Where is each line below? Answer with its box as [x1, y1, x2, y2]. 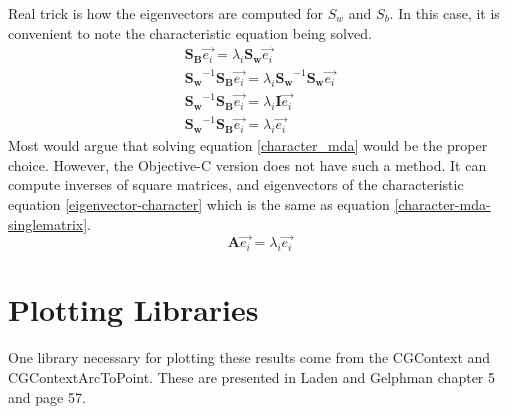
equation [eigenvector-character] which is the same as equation [8, 194, 390, 214]
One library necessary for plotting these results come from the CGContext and [8, 347, 491, 368]
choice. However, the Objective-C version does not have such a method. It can [8, 154, 487, 175]
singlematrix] [8, 213, 88, 234]
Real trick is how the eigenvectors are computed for [8, 3, 324, 23]
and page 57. [8, 386, 86, 407]
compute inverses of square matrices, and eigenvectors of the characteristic [8, 174, 464, 195]
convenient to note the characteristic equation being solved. [8, 22, 372, 43]
